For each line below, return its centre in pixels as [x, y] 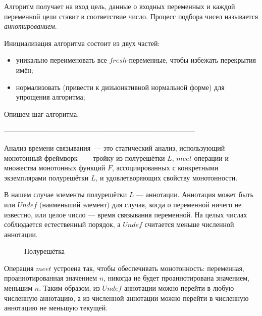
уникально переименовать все [61, 60]
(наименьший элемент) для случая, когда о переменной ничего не [140, 204]
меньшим [18, 288]
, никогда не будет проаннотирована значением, [176, 278]
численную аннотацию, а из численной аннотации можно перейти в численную [126, 298]
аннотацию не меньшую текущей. [56, 308]
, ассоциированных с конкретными [165, 168]
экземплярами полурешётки [46, 177]
